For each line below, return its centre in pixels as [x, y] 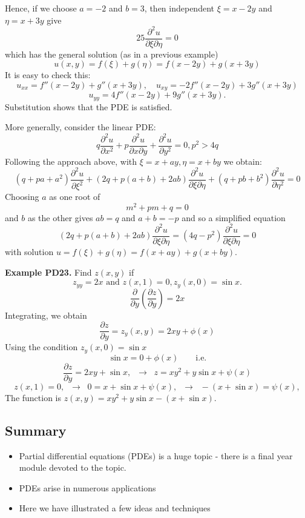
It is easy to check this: [48, 75]
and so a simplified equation [234, 217]
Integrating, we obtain [46, 315]
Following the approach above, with [71, 161]
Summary [36, 430]
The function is [33, 397]
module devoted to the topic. [73, 467]
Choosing [22, 197]
